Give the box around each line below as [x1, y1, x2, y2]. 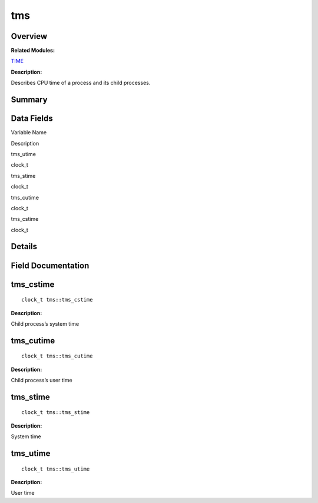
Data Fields [11, 114, 53, 124]
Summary [11, 95, 48, 105]
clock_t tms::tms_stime [21, 409, 90, 416]
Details [11, 241, 38, 251]
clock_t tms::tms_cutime [21, 353, 93, 359]
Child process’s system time [11, 320, 79, 327]
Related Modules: [11, 47, 55, 54]
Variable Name [11, 129, 47, 136]
